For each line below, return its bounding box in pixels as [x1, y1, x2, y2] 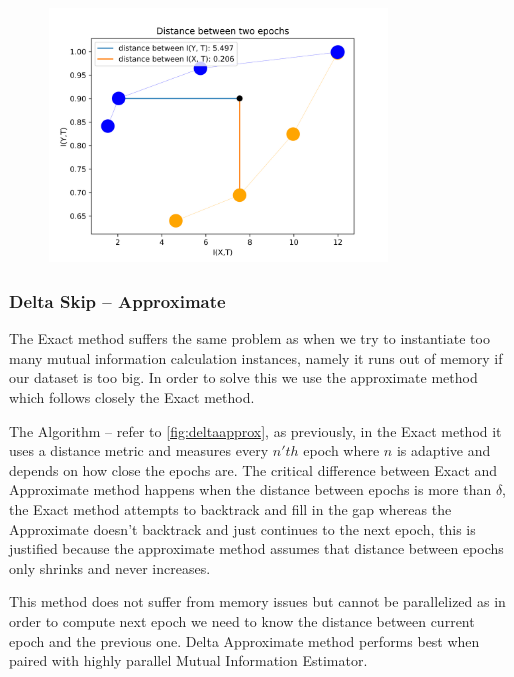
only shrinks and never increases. [9, 557, 211, 578]
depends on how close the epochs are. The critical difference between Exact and [9, 459, 498, 480]
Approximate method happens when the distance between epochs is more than [9, 479, 492, 500]
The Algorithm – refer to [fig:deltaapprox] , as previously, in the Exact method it [9, 420, 502, 441]
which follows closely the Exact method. [9, 386, 255, 407]
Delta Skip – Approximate [9, 288, 226, 313]
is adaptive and [396, 440, 491, 461]
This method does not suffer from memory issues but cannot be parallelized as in [9, 591, 506, 612]
